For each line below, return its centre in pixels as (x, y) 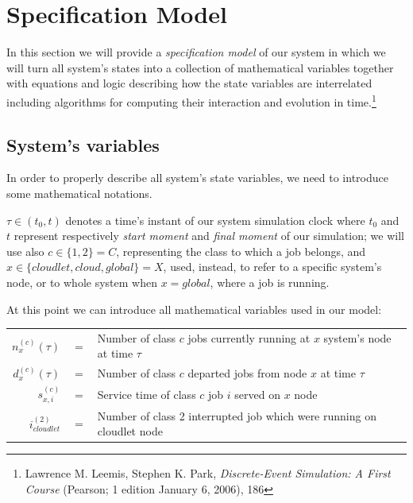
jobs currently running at (249, 337)
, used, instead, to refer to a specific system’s (272, 267)
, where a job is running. (270, 282)
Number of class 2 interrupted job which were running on (237, 415)
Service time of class (147, 394)
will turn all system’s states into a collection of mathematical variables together (200, 67)
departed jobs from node (247, 373)
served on (257, 394)
